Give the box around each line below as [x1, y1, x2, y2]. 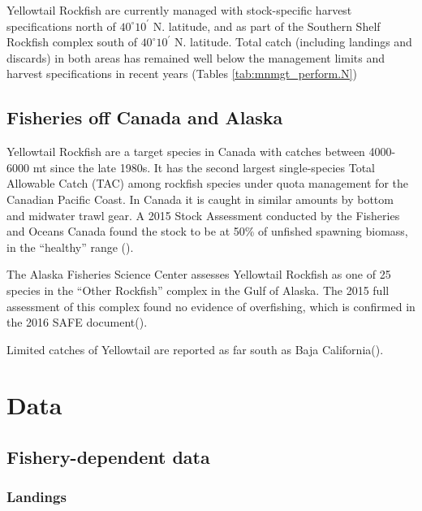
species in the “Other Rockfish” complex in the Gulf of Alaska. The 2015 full [6, 281, 390, 298]
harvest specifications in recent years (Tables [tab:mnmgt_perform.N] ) [6, 65, 357, 82]
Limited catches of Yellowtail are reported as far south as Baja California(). [6, 340, 384, 357]
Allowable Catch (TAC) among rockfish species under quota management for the [6, 175, 408, 192]
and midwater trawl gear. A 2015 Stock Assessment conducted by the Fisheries [6, 206, 400, 223]
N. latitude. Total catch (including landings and [174, 33, 412, 50]
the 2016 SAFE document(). [6, 314, 148, 331]
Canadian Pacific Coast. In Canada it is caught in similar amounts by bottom [6, 190, 394, 207]
